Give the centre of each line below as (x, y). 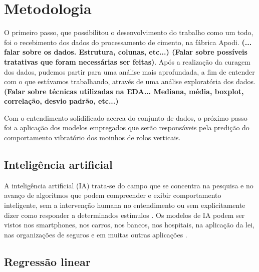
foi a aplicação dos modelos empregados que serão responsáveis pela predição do (127, 127)
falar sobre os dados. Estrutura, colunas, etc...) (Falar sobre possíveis (126, 52)
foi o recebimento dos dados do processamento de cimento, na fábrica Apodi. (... (128, 42)
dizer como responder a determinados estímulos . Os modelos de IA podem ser (124, 215)
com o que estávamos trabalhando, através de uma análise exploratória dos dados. (130, 81)
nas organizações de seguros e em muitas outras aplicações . (96, 234)
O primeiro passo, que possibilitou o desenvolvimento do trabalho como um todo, (129, 32)
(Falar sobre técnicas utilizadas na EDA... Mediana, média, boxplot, (124, 91)
